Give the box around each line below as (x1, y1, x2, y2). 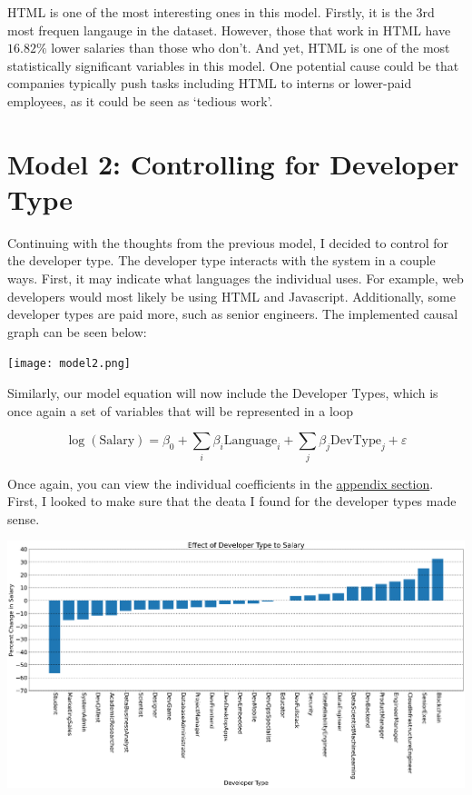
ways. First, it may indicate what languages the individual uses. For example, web (7, 269, 464, 288)
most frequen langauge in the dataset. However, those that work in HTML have (7, 20, 451, 39)
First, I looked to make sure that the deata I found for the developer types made (7, 492, 457, 511)
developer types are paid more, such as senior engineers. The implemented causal (7, 304, 458, 323)
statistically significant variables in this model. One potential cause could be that (7, 55, 459, 75)
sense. (7, 509, 40, 528)
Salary (99, 434, 135, 448)
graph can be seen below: (7, 322, 147, 341)
